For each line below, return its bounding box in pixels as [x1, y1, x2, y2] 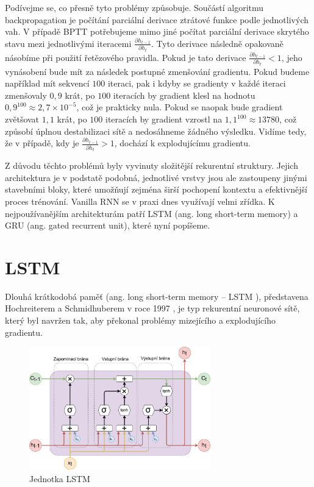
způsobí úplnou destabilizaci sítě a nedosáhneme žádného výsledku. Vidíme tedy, [5, 124, 307, 137]
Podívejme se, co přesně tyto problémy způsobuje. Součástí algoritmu [5, 1, 264, 13]
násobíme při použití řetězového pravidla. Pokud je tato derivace [5, 51, 246, 63]
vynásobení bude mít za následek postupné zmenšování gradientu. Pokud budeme [5, 65, 310, 77]
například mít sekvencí [5, 77, 90, 90]
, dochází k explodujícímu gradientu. [114, 137, 251, 149]
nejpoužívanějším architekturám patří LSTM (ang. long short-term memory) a [5, 207, 298, 219]
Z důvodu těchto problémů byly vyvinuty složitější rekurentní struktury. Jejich [5, 159, 298, 172]
